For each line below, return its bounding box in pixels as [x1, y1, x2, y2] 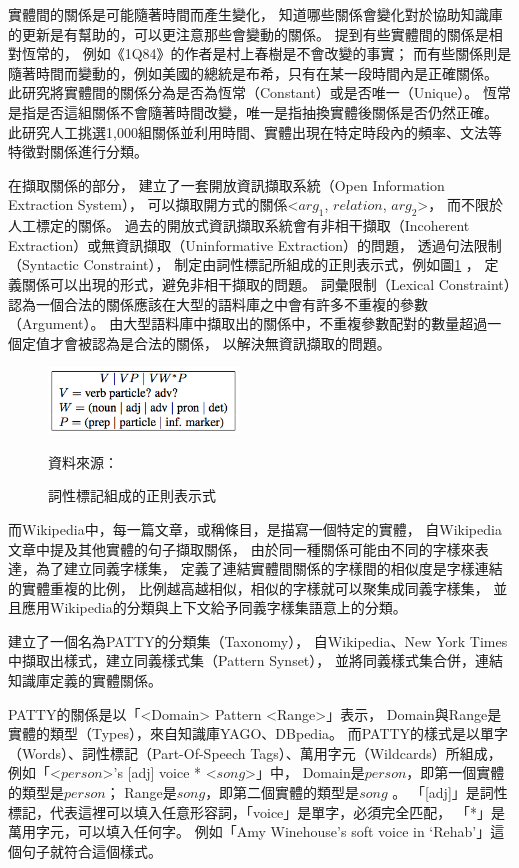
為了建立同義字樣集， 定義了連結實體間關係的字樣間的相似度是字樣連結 [35, 558, 503, 579]
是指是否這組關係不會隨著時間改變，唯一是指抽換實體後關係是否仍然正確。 [8, 101, 498, 122]
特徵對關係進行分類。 [8, 141, 148, 162]
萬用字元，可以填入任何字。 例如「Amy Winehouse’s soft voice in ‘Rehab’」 [8, 821, 491, 842]
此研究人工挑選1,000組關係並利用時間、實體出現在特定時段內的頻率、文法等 [8, 121, 502, 142]
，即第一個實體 [406, 762, 505, 783]
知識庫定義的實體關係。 [8, 670, 162, 691]
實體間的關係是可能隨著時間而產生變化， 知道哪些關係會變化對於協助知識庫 [8, 4, 503, 24]
